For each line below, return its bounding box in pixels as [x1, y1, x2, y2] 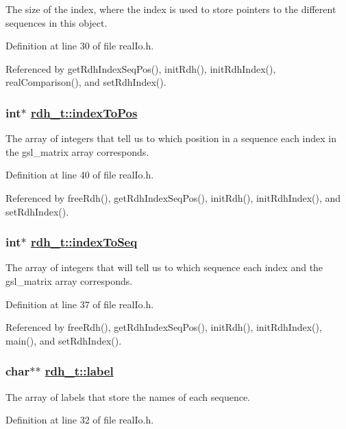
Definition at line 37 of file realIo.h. [5, 297, 154, 311]
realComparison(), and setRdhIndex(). [5, 75, 166, 89]
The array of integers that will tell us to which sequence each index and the [5, 260, 323, 275]
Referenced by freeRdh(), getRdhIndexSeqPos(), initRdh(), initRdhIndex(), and [5, 190, 341, 205]
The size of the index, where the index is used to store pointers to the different [5, 2, 336, 16]
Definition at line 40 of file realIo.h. [5, 167, 154, 182]
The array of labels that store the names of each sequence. [5, 389, 250, 404]
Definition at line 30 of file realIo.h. [5, 38, 154, 53]
